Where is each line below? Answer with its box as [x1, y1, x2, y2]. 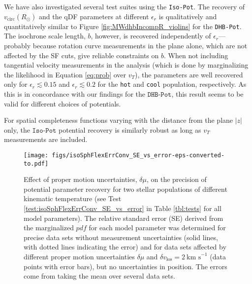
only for [4, 79, 28, 89]
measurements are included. [4, 134, 88, 144]
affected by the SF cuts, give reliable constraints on [4, 50, 159, 60]
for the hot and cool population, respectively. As [97, 79, 247, 89]
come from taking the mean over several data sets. [24, 271, 175, 281]
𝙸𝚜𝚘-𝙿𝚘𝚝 [32, 127, 57, 134]
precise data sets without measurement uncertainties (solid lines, [24, 232, 218, 242]
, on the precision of [146, 174, 207, 184]
